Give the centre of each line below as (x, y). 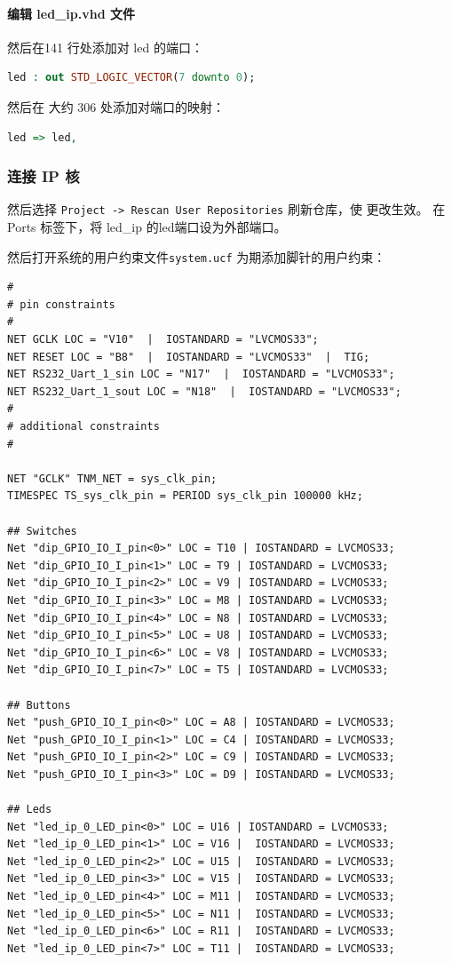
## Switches (42, 531)
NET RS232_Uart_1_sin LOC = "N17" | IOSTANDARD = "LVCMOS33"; (201, 374)
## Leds (30, 810)
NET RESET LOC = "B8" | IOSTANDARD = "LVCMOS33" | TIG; (189, 357)
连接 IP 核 (44, 176)
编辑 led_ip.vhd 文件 (71, 13)
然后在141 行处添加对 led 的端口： (105, 47)
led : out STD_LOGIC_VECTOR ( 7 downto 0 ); (131, 78)
